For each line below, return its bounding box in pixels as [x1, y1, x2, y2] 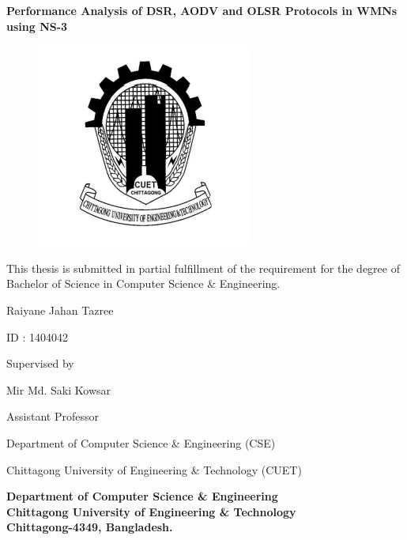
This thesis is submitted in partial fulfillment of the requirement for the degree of [6, 259, 400, 276]
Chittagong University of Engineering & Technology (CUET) [6, 461, 302, 478]
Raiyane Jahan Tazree [6, 301, 114, 318]
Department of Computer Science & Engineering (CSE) [6, 434, 276, 451]
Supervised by [6, 355, 74, 372]
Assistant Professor [6, 408, 99, 425]
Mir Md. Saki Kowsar [6, 381, 111, 398]
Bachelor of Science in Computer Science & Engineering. [6, 275, 281, 292]
